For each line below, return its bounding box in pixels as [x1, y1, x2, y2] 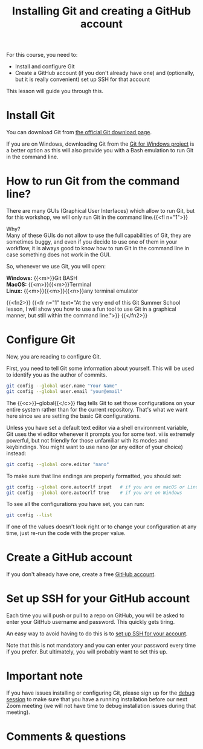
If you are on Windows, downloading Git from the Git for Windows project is [6, 140, 195, 148]
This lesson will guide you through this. [6, 88, 104, 95]
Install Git [6, 109, 56, 122]
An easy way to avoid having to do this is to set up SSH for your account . [6, 630, 188, 637]
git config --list [6, 512, 53, 518]
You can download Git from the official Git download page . [6, 129, 152, 136]
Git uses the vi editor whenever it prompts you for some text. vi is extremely [6, 430, 195, 438]
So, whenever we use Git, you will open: [6, 263, 106, 270]
